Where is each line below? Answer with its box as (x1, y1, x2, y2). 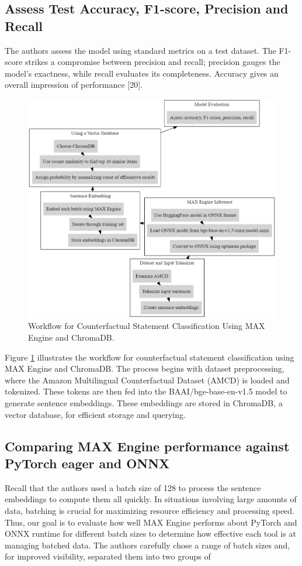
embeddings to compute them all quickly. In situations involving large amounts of (5, 493, 297, 505)
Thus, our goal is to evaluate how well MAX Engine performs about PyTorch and (5, 516, 297, 528)
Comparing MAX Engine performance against (5, 437, 290, 455)
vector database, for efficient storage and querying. (5, 408, 186, 420)
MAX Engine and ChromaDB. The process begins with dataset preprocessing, (5, 362, 284, 375)
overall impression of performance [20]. (5, 78, 143, 91)
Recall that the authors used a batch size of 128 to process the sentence (5, 481, 261, 493)
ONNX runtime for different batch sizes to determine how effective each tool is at (5, 527, 296, 540)
